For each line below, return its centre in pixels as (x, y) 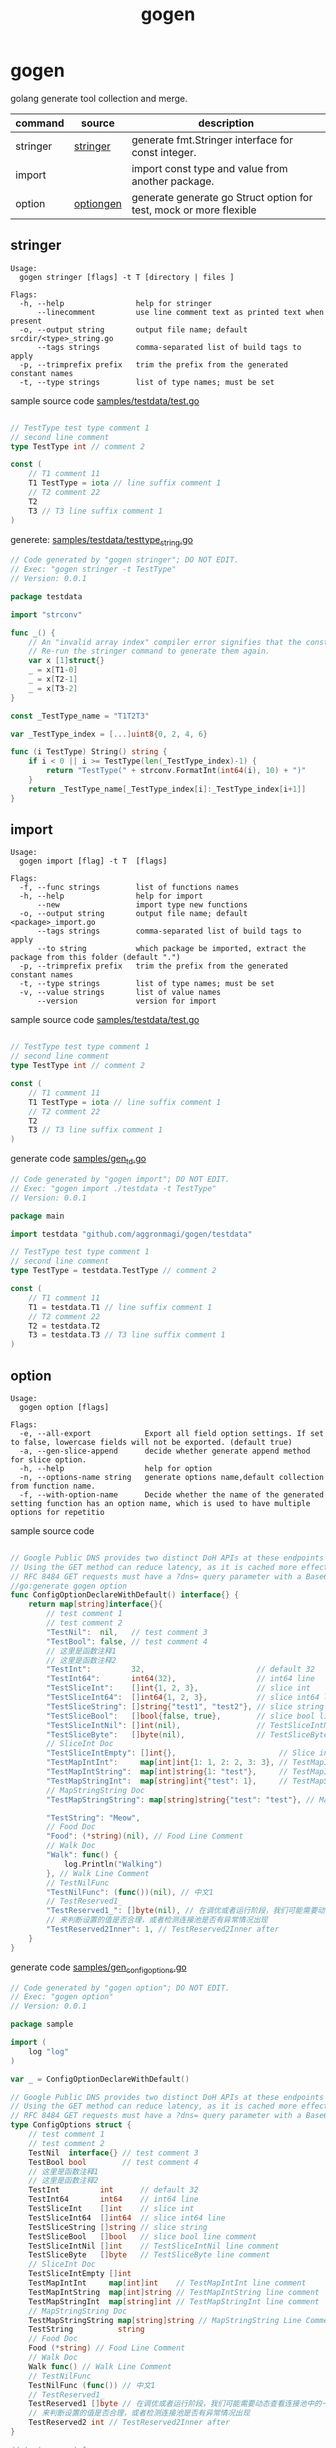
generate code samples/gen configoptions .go (98, 1968)
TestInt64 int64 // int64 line (113, 2199)
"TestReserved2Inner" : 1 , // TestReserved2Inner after (163, 1929)
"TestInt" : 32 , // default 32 (180, 1669)
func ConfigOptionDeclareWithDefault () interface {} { (125, 1595)
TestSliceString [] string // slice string (118, 2227)
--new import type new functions (142, 905)
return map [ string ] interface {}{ (95, 1604)
